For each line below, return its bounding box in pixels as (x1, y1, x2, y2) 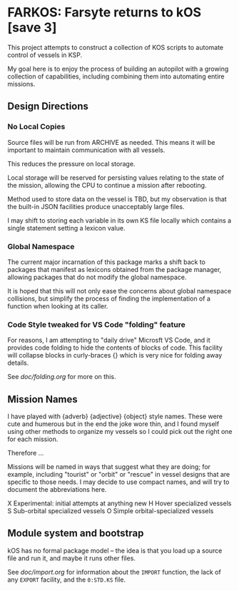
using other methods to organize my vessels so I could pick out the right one (7, 428, 233, 436)
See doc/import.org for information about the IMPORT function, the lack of (7, 567, 221, 576)
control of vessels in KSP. (7, 51, 83, 59)
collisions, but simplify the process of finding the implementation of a (7, 294, 210, 303)
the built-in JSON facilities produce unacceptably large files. (7, 202, 185, 211)
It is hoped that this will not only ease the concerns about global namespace (7, 286, 232, 295)
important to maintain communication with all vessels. (7, 146, 166, 154)
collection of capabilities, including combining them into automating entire (7, 72, 225, 81)
